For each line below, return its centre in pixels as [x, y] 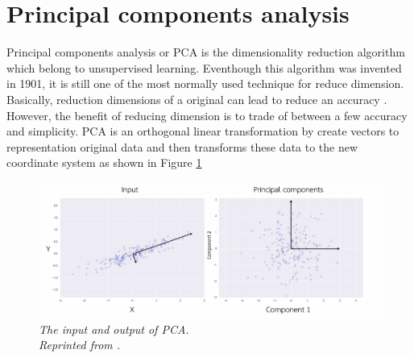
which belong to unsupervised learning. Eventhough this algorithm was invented [204, 67]
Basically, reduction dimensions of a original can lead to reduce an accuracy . [197, 99]
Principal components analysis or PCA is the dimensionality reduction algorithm [206, 52]
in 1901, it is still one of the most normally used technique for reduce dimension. [205, 83]
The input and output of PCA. [114, 329]
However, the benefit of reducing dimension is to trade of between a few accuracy [207, 115]
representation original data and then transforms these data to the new [182, 146]
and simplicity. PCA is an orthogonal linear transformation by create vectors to [203, 131]
